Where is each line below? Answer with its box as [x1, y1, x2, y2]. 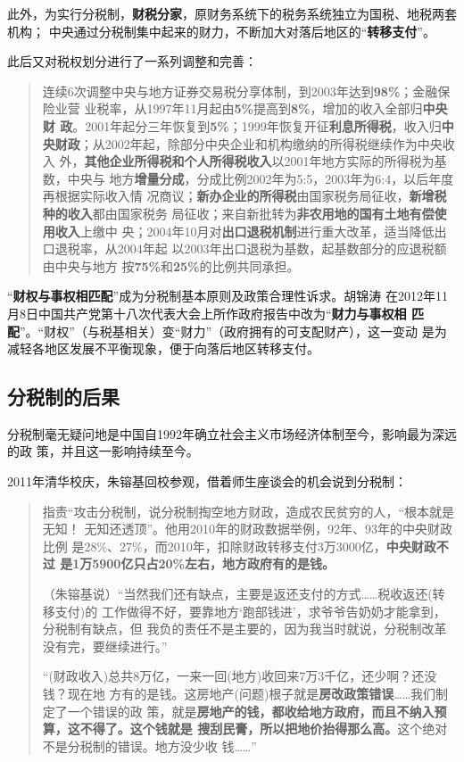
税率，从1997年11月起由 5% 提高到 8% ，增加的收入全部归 [96, 99, 423, 118]
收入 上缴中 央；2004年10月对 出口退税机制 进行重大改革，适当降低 [54, 221, 435, 240]
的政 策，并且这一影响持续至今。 [7, 442, 199, 460]
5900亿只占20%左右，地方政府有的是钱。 [92, 554, 335, 573]
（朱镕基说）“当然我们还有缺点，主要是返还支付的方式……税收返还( [42, 584, 433, 603]
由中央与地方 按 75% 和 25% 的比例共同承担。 [42, 256, 300, 275]
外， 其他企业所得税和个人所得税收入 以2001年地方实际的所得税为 [59, 152, 435, 170]
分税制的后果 [7, 383, 120, 410]
